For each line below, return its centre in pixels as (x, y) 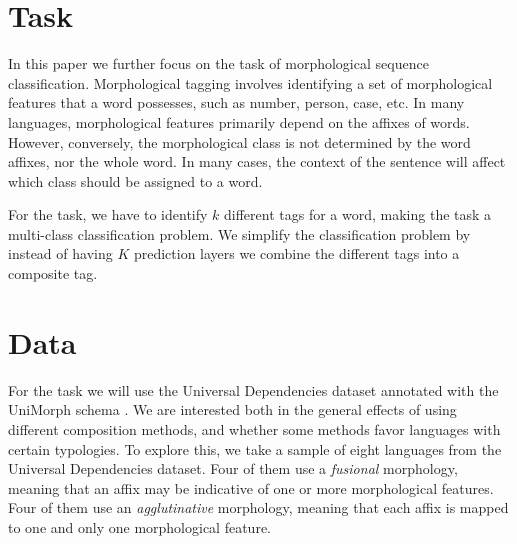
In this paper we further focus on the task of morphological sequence (218, 63)
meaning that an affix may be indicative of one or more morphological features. (251, 487)
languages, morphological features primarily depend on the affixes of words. (239, 121)
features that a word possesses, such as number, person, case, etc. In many (236, 102)
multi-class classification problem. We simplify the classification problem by (239, 233)
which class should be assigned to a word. (135, 180)
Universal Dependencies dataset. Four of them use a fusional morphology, (233, 468)
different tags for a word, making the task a (358, 214)
